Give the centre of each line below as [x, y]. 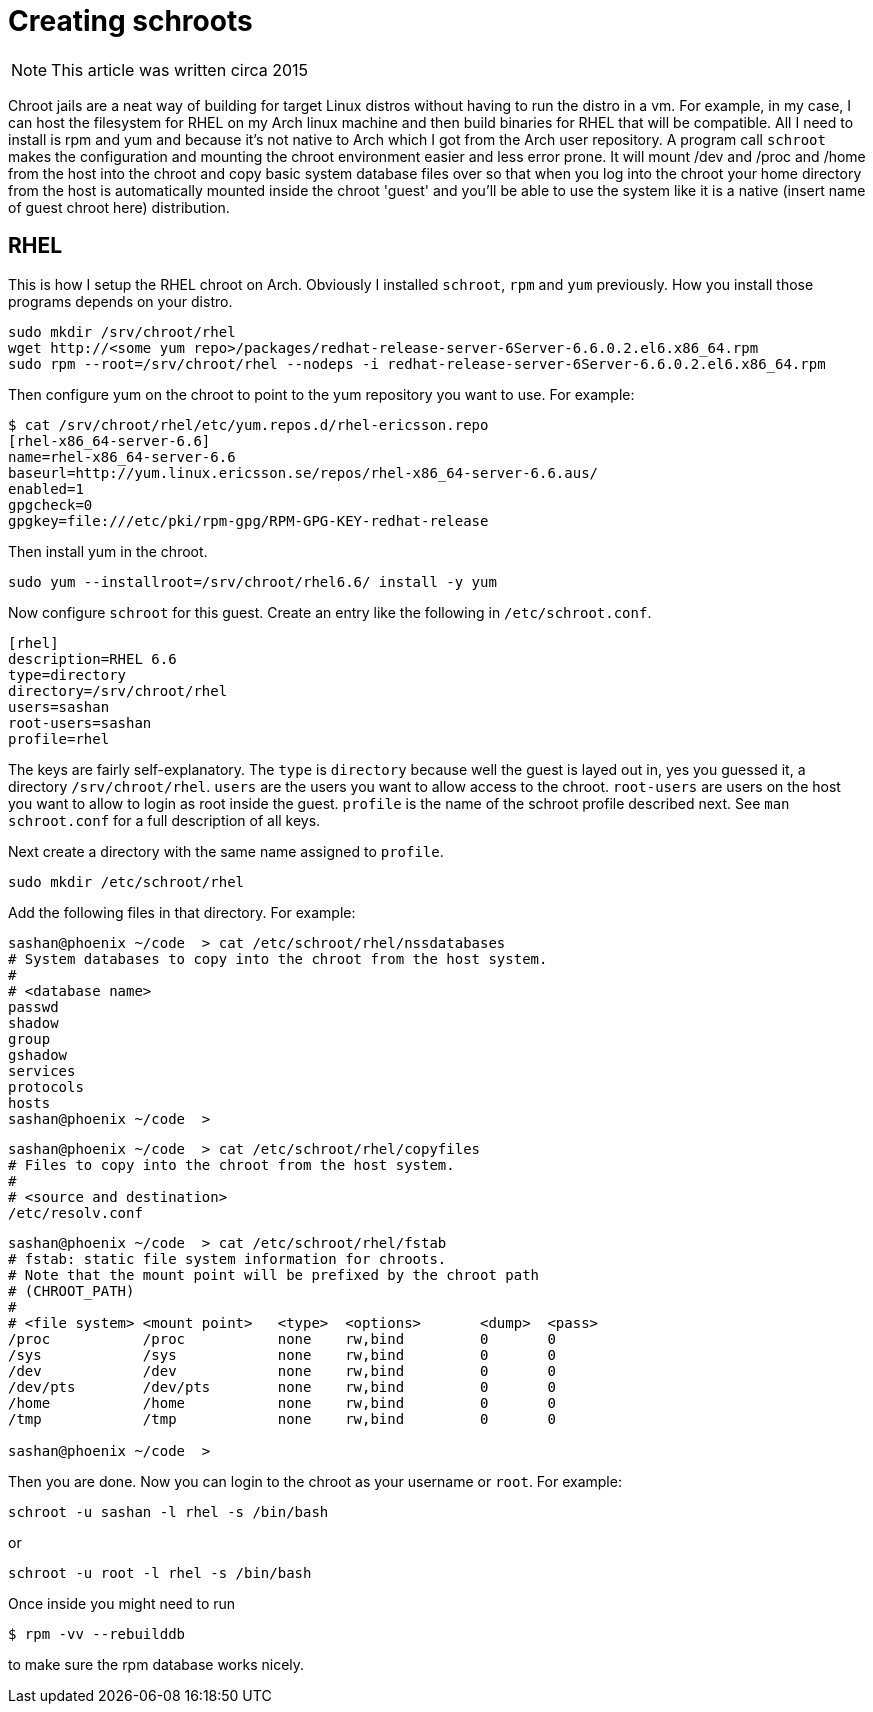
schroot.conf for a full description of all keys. [164, 820]
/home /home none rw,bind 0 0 [282, 1402]
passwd [33, 1006]
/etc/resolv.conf [75, 1212]
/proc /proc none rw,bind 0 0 [282, 1338]
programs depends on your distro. [120, 301]
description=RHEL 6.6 [92, 658]
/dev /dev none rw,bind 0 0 [282, 1370]
